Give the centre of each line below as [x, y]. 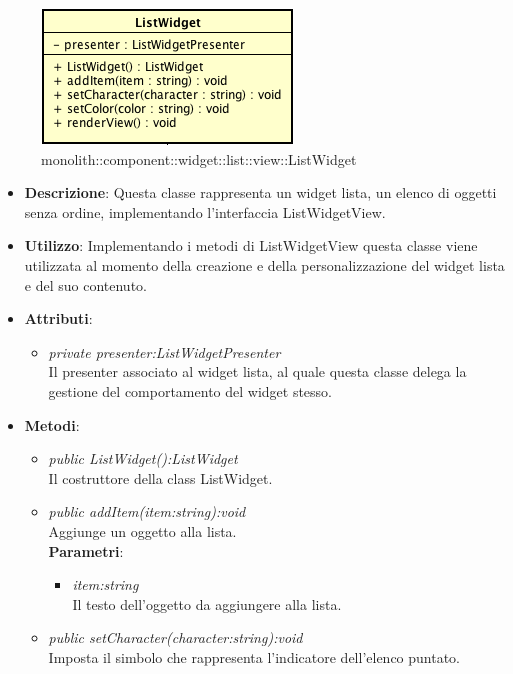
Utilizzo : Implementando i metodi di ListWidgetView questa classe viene [251, 245]
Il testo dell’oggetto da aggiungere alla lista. [207, 603]
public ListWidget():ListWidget [143, 458]
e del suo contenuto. [85, 284]
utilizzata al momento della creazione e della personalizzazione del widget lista [264, 264]
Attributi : [58, 318]
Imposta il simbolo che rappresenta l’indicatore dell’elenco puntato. [254, 656]
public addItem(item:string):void [147, 511]
